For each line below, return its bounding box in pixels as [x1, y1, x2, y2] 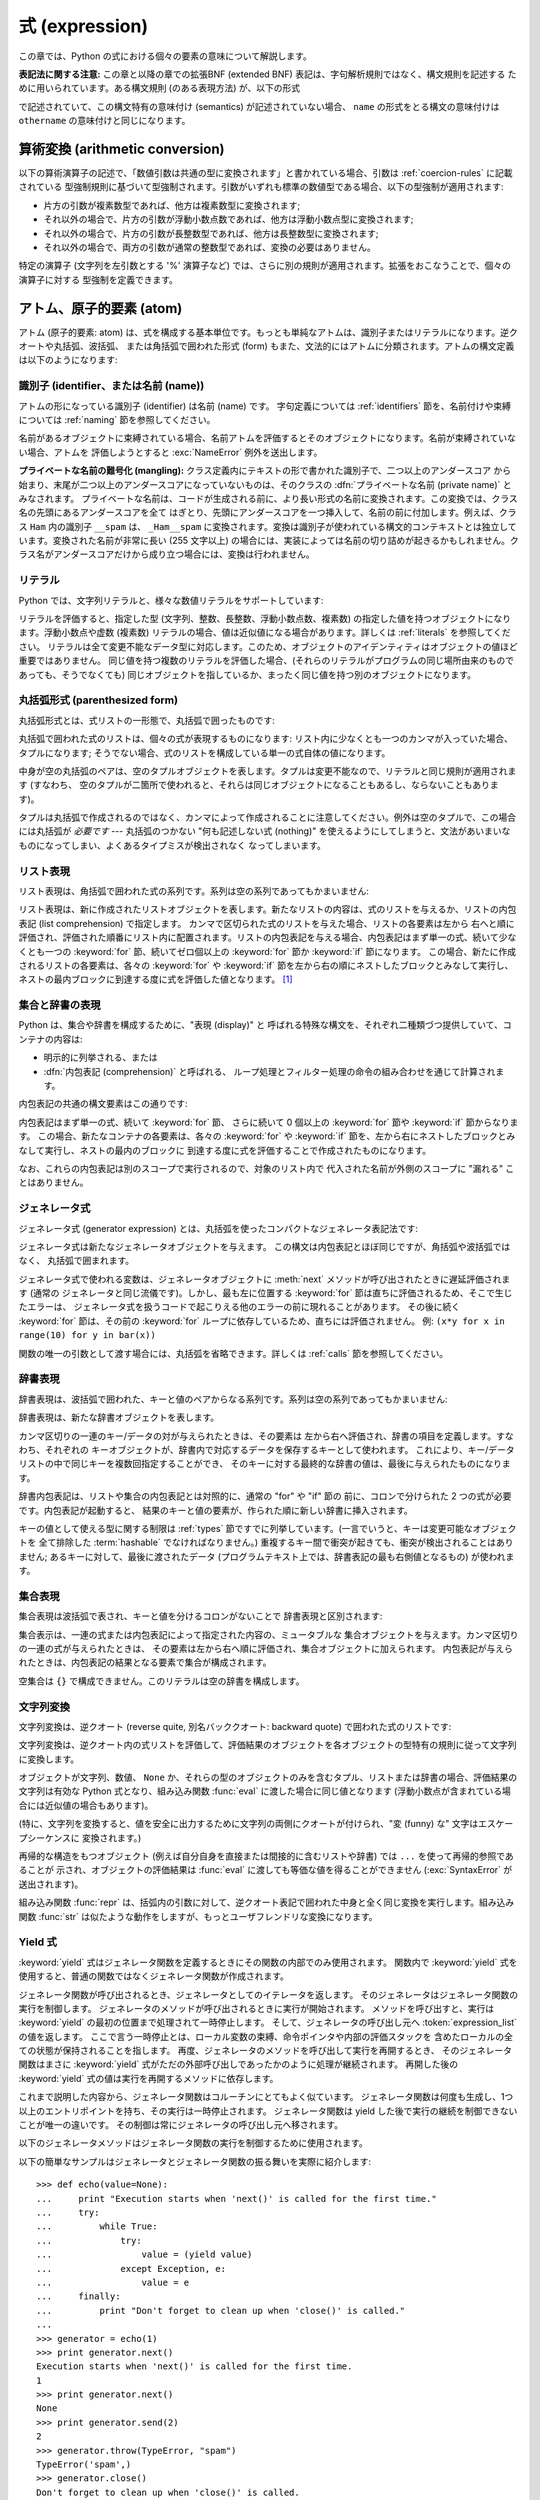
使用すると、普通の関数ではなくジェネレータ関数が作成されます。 [18, 1970, 290, 1982]
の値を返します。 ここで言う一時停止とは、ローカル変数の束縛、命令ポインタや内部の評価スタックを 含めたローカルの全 [18, 2030, 514, 2042]
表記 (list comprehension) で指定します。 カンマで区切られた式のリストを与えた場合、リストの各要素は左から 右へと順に [18, 917, 515, 929]
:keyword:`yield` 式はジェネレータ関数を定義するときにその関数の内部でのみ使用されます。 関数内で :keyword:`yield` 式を [18, 1956, 518, 1968]
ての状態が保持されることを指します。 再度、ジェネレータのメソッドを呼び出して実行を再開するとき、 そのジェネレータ [18, 2045, 513, 2057]
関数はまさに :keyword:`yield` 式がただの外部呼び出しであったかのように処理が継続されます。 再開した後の [18, 2058, 459, 2070]
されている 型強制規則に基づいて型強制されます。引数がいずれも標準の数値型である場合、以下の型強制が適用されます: [18, 181, 504, 193]
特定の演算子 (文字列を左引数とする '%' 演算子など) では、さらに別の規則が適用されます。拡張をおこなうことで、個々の [18, 260, 512, 272]
